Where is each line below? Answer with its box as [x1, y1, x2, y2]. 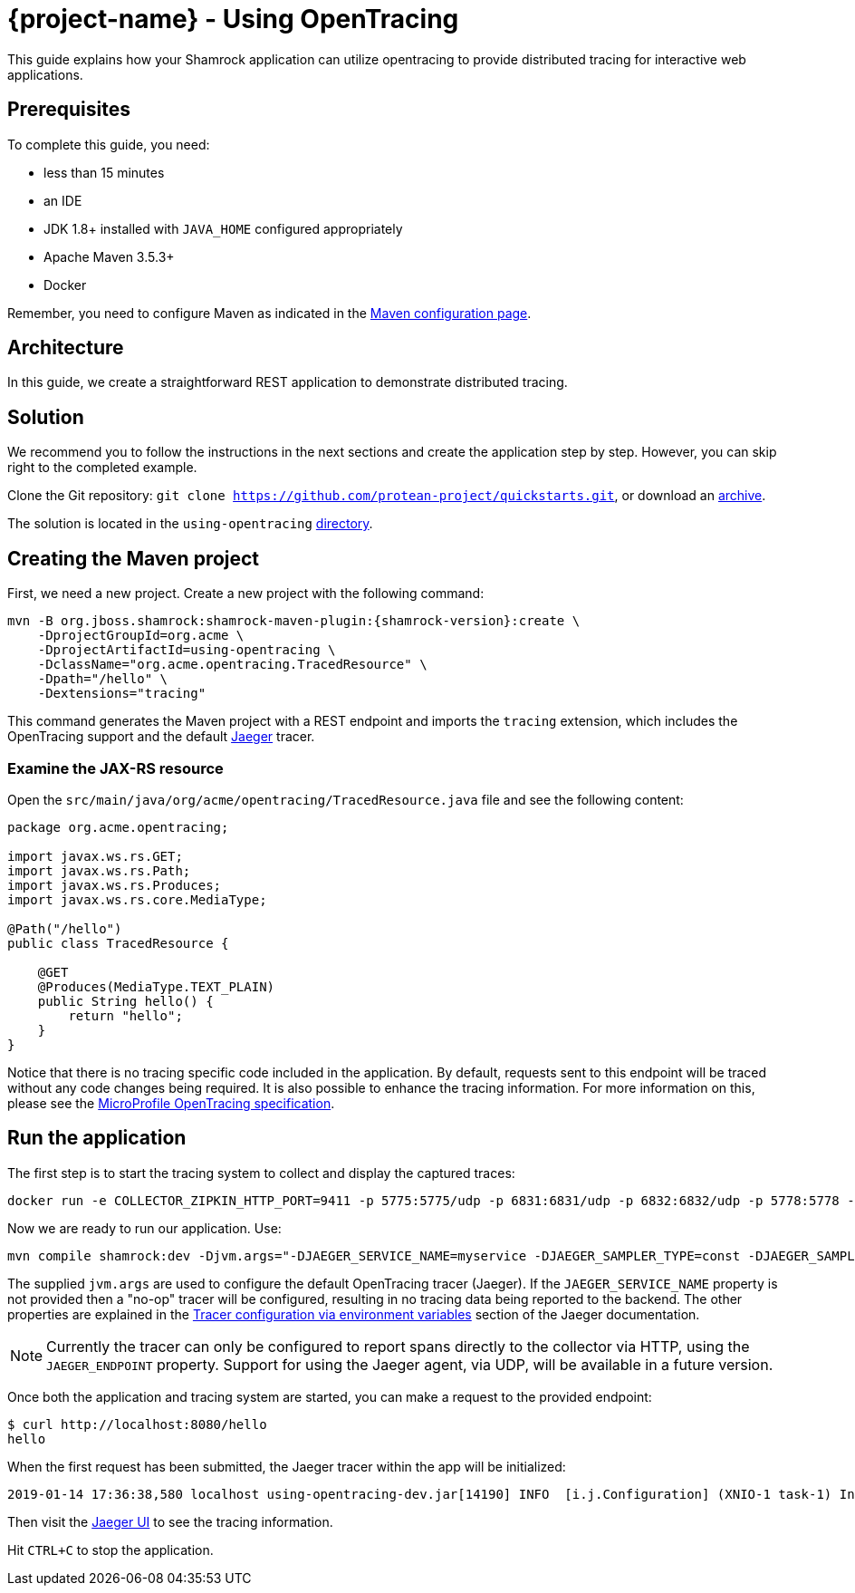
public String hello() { [37, 993, 214, 1009]
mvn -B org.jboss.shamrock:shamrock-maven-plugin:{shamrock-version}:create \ [7, 613, 581, 629]
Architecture [7, 336, 124, 360]
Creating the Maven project [7, 546, 260, 570]
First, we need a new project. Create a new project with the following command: [7, 585, 485, 602]
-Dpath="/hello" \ [37, 671, 168, 687]
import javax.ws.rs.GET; [7, 848, 183, 864]
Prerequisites [7, 98, 130, 121]
